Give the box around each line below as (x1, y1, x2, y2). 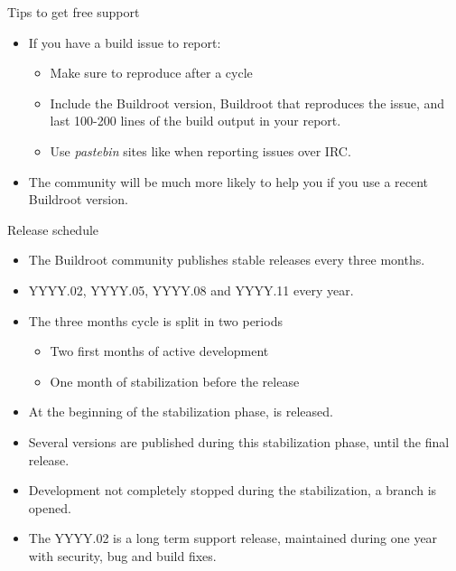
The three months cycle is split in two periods (28, 311, 283, 330)
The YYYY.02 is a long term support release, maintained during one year (28, 529, 438, 548)
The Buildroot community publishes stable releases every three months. (28, 250, 425, 269)
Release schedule (7, 220, 99, 239)
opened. (28, 498, 71, 517)
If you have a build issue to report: (28, 33, 221, 51)
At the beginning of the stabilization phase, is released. (28, 402, 333, 421)
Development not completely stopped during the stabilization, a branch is (28, 481, 437, 500)
